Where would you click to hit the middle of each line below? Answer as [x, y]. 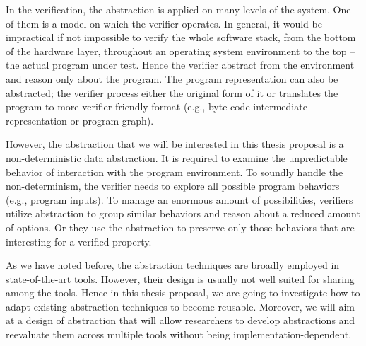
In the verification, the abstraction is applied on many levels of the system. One [178, 9]
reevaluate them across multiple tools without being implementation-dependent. [179, 334]
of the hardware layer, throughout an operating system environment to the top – [181, 51]
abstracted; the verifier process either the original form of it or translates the [172, 92]
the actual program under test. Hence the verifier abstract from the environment [180, 65]
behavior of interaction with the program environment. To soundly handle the [175, 172]
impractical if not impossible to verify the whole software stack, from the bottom [181, 37]
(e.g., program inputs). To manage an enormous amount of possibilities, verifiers [179, 199]
